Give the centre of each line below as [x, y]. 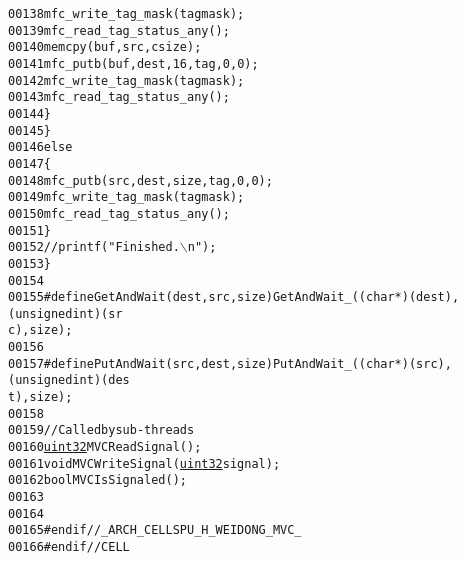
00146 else [40, 147]
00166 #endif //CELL [69, 547]
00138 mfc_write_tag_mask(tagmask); [126, 14]
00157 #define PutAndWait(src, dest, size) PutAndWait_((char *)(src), [230, 363]
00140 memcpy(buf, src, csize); [105, 47]
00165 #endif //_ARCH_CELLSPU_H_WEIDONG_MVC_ [155, 530]
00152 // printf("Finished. [94, 247]
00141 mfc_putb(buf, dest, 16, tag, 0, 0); [133, 63]
